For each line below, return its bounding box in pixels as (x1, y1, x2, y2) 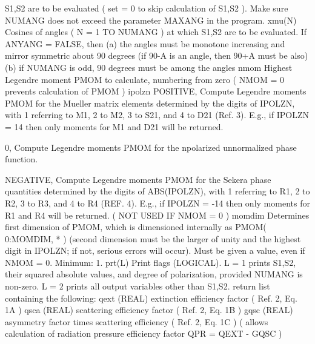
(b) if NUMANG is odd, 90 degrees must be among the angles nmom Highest (5, 61, 293, 73)
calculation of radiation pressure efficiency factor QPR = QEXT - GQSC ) (5, 327, 282, 340)
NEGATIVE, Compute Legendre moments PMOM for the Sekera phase (5, 173, 271, 185)
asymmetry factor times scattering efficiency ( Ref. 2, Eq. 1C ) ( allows (5, 315, 268, 328)
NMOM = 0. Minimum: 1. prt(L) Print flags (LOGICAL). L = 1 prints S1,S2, (5, 256, 296, 268)
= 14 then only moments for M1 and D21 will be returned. (5, 120, 224, 133)
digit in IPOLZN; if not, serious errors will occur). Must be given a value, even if (5, 244, 305, 257)
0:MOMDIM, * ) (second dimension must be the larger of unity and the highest (5, 232, 301, 245)
